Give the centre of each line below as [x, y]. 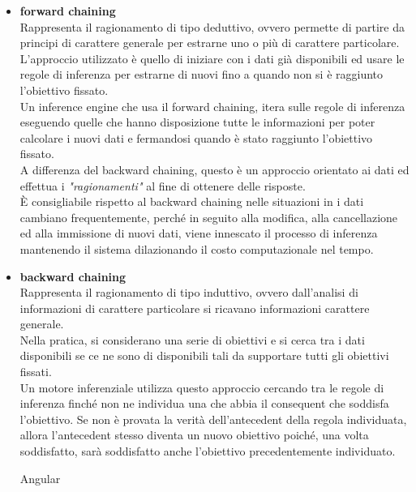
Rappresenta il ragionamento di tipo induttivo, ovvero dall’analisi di [189, 292]
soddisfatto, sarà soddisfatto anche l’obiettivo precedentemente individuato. [208, 451]
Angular [40, 478]
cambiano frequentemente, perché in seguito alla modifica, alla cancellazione [209, 217]
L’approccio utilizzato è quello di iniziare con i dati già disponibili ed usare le [212, 58]
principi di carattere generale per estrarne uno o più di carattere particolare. [210, 43]
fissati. [36, 372]
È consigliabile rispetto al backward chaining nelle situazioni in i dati [192, 201]
